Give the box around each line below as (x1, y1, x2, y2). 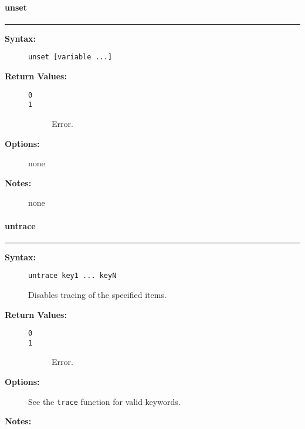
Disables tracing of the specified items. (28, 288, 167, 300)
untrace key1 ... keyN (28, 272, 117, 280)
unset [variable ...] (28, 53, 113, 62)
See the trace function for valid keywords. (28, 395, 181, 407)
